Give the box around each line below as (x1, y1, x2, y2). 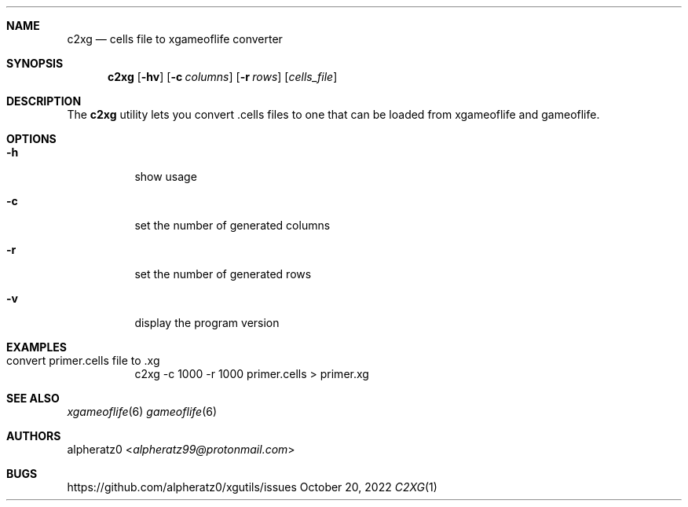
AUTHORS (6, 429, 61, 443)
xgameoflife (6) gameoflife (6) (67, 405, 218, 418)
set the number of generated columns (134, 219, 331, 232)
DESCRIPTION (6, 94, 82, 108)
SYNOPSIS (6, 57, 64, 70)
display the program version (134, 316, 280, 329)
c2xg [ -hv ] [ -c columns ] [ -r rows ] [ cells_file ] (108, 70, 338, 83)
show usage (134, 170, 197, 183)
